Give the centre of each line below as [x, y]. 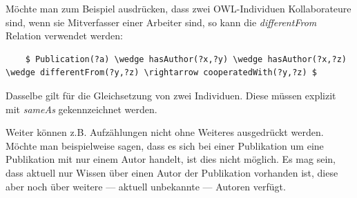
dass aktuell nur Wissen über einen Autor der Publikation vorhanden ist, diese [172, 172]
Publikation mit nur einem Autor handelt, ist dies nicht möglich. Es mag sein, [171, 159]
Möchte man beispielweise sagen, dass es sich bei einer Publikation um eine [165, 145]
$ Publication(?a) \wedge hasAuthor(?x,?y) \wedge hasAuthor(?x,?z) [186, 59]
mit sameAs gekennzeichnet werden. [81, 109]
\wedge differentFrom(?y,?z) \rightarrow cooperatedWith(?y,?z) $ [162, 73]
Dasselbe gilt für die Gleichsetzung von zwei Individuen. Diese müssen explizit [171, 95]
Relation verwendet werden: [64, 36]
